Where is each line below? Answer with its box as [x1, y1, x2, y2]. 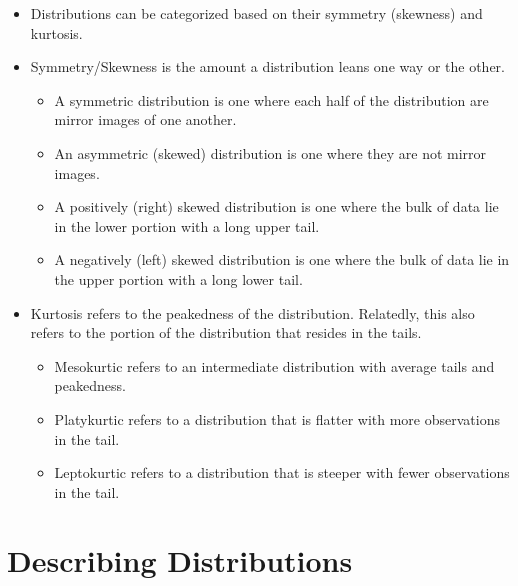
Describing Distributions [7, 540, 353, 581]
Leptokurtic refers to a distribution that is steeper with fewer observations [54, 462, 510, 483]
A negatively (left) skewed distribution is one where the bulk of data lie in [54, 249, 510, 270]
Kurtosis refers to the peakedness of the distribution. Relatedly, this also [30, 302, 475, 323]
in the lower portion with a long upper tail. [54, 215, 320, 236]
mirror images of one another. [54, 109, 237, 130]
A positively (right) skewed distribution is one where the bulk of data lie [54, 196, 499, 217]
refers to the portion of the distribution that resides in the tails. [30, 322, 422, 343]
